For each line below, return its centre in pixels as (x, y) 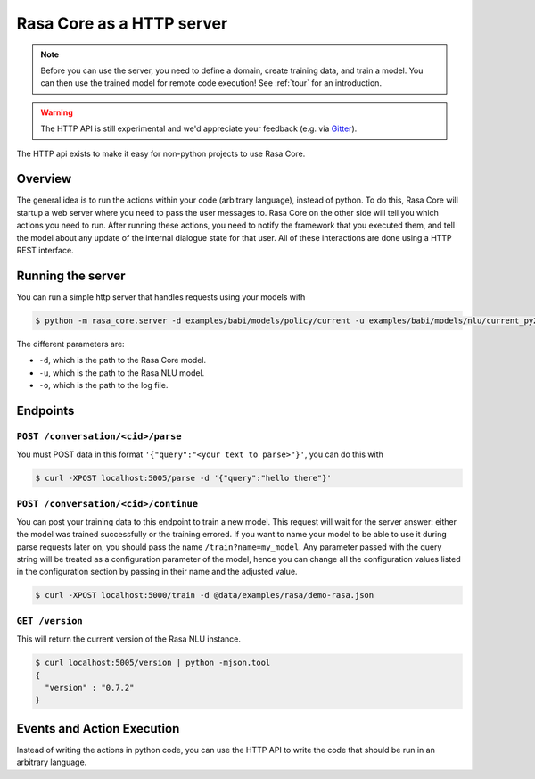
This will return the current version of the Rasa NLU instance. (128, 639)
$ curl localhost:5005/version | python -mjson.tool (153, 663)
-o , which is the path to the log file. (103, 385)
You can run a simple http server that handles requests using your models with (161, 297)
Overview (44, 179)
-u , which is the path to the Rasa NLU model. (122, 373)
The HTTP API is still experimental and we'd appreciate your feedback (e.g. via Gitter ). (199, 128)
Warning (57, 112)
